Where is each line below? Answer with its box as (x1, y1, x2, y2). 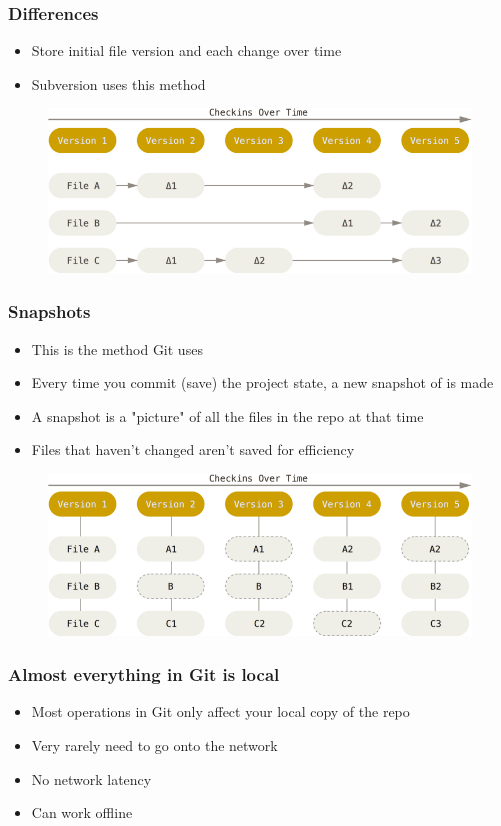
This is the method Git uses (31, 338, 203, 359)
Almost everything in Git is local (8, 662, 280, 687)
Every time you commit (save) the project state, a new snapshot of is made (31, 372, 494, 393)
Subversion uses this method (31, 73, 206, 94)
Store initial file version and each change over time (31, 40, 342, 61)
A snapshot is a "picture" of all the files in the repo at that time (31, 405, 424, 426)
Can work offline (31, 802, 133, 823)
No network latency (31, 768, 152, 789)
